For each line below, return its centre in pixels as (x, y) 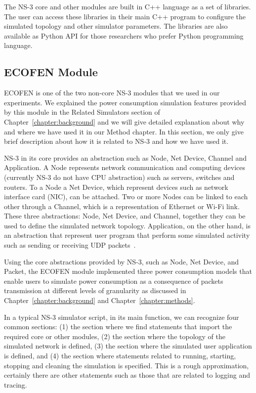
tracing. (16, 384)
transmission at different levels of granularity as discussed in (95, 290)
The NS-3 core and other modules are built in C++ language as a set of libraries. (128, 6)
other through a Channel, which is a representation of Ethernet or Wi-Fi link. (122, 206)
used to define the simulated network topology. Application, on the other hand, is (127, 225)
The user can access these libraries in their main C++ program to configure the (125, 16)
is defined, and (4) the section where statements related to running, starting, (120, 356)
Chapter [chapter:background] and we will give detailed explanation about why (124, 121)
